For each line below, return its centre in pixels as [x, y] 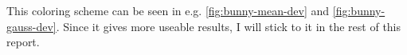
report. [23, 42]
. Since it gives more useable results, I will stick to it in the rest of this [229, 26]
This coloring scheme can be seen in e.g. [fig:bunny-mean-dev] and [168, 10]
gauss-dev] [31, 26]
